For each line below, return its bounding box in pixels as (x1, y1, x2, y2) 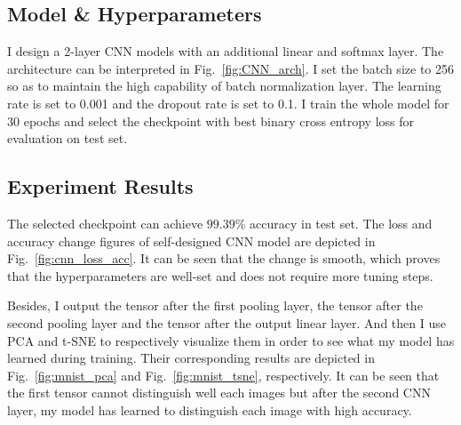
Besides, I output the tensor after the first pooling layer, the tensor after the (7, 296, 423, 315)
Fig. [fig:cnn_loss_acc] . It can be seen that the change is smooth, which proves (7, 249, 441, 268)
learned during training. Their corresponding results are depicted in (7, 349, 375, 367)
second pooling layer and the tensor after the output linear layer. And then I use (7, 313, 446, 332)
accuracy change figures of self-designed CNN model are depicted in (7, 231, 376, 250)
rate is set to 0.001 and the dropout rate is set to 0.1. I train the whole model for (7, 93, 449, 112)
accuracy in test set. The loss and (250, 213, 433, 232)
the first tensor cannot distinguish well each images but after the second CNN (7, 383, 431, 402)
